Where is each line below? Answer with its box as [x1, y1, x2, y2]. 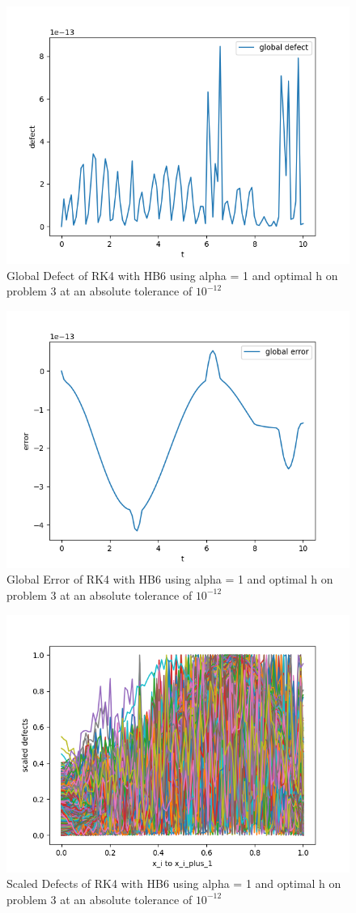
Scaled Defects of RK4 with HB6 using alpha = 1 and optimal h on [6, 875, 341, 892]
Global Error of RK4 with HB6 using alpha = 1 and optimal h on [6, 571, 333, 588]
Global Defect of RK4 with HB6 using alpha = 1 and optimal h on [6, 266, 338, 283]
